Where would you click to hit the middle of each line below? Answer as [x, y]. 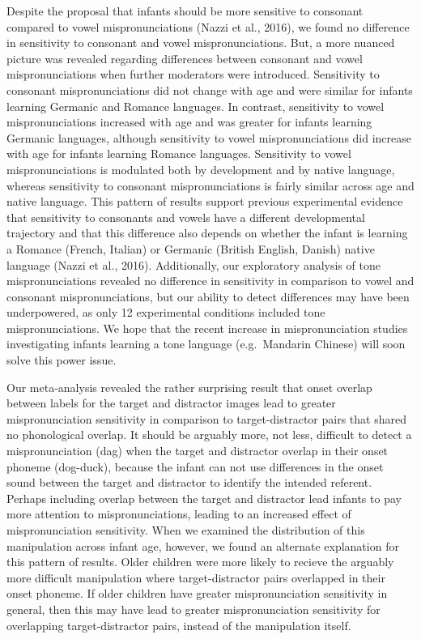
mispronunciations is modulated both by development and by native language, [201, 169]
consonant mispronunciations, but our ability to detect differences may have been [208, 296]
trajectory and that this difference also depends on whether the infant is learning [207, 233]
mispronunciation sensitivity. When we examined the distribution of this [186, 530]
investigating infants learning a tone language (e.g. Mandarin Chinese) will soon [206, 344]
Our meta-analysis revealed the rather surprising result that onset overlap [189, 387]
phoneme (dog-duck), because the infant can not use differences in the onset [195, 466]
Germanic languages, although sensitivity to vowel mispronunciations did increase [209, 137]
